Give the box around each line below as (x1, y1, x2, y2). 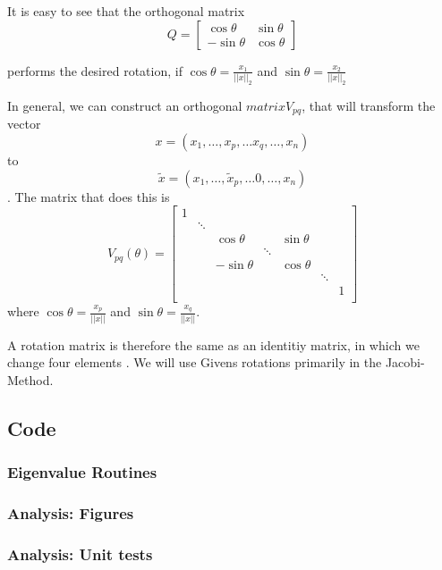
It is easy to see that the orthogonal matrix (7, 2, 245, 20)
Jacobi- (385, 353, 425, 372)
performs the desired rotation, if (7, 61, 183, 80)
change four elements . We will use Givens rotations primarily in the (7, 353, 382, 372)
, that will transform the (302, 96, 436, 114)
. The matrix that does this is (7, 187, 170, 205)
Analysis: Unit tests (7, 542, 153, 565)
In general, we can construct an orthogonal (7, 96, 242, 114)
